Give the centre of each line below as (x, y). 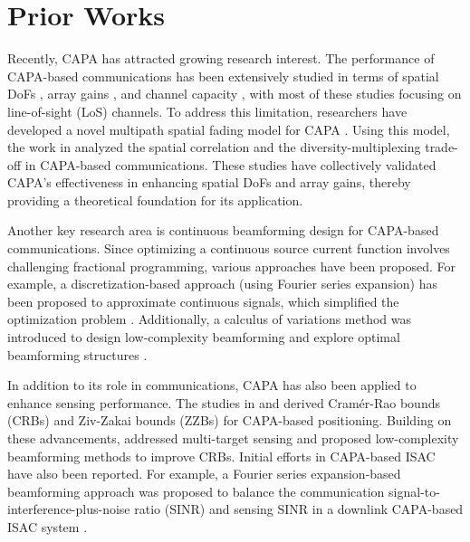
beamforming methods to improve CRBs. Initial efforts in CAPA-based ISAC (221, 456)
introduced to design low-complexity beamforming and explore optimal (204, 337)
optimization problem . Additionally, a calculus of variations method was (210, 319)
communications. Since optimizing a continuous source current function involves (229, 248)
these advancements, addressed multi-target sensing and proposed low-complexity (233, 438)
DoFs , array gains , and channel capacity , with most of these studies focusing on (235, 94)
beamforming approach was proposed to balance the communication (196, 491)
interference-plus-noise (69, 509)
